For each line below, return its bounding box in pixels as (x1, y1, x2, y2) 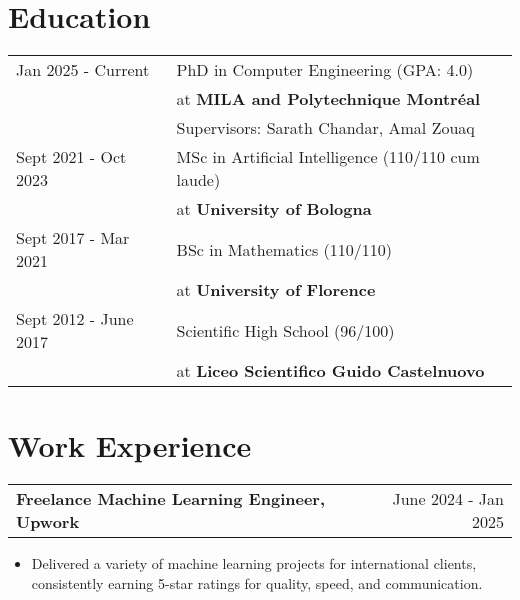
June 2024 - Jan (392, 487, 504, 511)
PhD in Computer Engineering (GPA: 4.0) (176, 58, 474, 82)
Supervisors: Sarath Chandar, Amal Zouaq (176, 116, 475, 140)
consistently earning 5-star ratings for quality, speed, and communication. (31, 572, 483, 593)
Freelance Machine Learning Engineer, (16, 487, 326, 511)
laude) (176, 168, 221, 192)
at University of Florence (176, 278, 376, 302)
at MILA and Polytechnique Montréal (176, 87, 481, 111)
